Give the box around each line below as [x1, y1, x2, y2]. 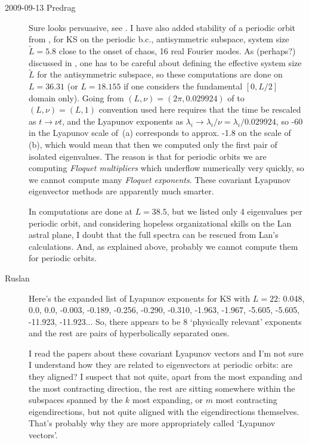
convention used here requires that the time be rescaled [98, 103, 301, 116]
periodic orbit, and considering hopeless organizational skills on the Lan [29, 216, 292, 229]
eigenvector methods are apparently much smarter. [29, 185, 214, 197]
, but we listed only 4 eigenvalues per [166, 205, 302, 217]
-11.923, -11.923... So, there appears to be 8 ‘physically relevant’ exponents [29, 315, 302, 327]
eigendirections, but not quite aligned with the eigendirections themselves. [29, 405, 299, 417]
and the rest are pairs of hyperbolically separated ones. [29, 327, 230, 339]
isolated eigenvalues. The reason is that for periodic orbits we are [29, 150, 267, 162]
